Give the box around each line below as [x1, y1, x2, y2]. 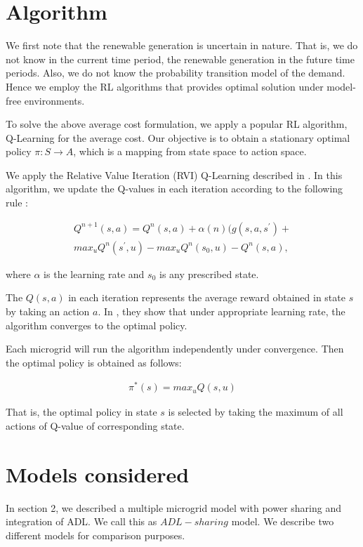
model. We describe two [231, 514, 334, 529]
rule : [6, 195, 28, 210]
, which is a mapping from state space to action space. [73, 144, 307, 159]
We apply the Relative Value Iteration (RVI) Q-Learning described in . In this [6, 167, 343, 182]
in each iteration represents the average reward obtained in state [68, 290, 345, 305]
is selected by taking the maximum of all [168, 404, 343, 419]
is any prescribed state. [159, 266, 259, 281]
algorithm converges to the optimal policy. [6, 317, 187, 332]
